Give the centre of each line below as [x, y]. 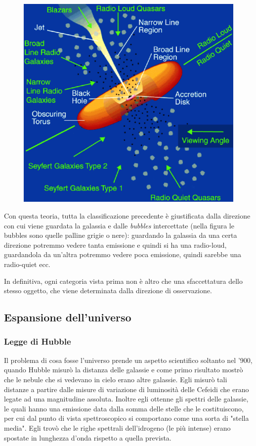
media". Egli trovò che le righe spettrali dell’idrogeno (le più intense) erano [117, 427]
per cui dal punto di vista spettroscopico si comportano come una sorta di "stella [127, 418]
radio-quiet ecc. [27, 264]
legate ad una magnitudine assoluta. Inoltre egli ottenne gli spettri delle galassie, [126, 399]
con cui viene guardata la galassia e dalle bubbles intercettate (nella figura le [119, 225]
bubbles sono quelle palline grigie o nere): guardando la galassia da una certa [121, 235]
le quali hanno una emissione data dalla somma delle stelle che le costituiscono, [124, 408]
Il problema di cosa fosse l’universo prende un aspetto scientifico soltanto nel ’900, [128, 360]
